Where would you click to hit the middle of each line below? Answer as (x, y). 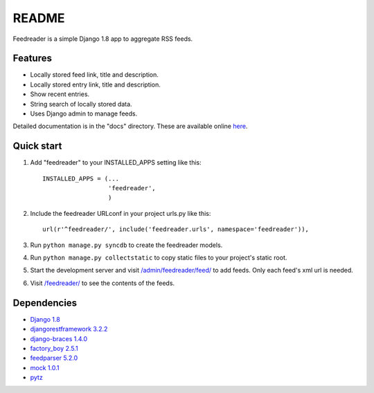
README (39, 18)
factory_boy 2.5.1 (54, 348)
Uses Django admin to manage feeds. (84, 113)
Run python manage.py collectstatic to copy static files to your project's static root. (159, 258)
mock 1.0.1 (45, 367)
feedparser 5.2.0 (54, 358)
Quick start (37, 146)
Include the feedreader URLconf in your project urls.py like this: (121, 213)
